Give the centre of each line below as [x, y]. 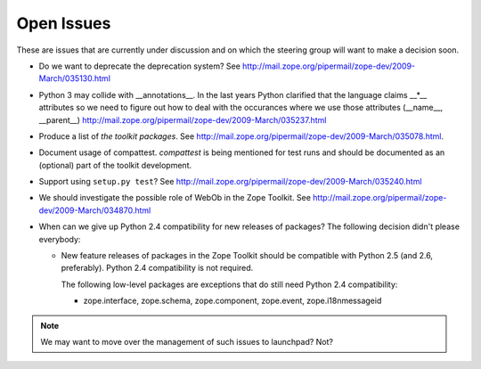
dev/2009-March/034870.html [95, 210]
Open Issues [64, 23]
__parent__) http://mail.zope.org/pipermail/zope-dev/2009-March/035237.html [183, 119]
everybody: [60, 239]
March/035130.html [75, 78]
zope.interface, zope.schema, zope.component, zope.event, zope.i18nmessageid [232, 301]
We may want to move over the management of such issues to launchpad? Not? [187, 341]
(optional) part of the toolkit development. [115, 165]
